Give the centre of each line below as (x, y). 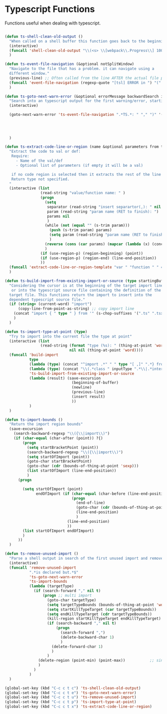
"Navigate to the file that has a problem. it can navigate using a (82, 69)
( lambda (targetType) (52, 586)
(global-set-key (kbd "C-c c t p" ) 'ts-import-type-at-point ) (71, 702)
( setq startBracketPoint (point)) (63, 447)
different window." (29, 73)
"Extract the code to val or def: (45, 152)
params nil (58, 216)
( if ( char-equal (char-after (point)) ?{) (58, 438)
